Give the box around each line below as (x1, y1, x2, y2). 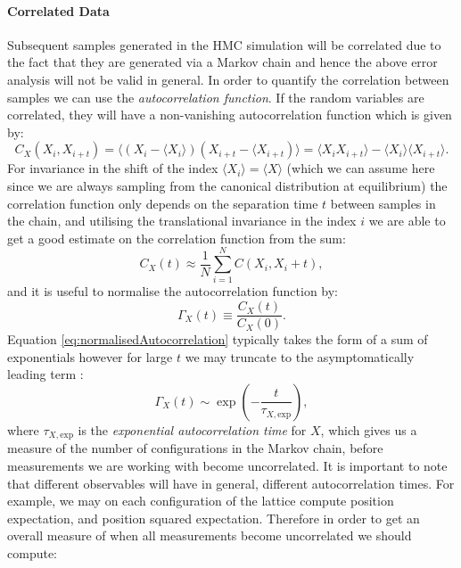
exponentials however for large (7, 347, 173, 366)
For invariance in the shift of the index (7, 159, 218, 177)
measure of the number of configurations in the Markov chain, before (7, 439, 383, 457)
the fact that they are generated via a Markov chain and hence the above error (7, 53, 438, 71)
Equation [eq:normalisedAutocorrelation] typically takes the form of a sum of (7, 330, 428, 349)
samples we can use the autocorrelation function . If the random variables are (7, 87, 424, 106)
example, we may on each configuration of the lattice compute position (7, 491, 394, 510)
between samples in (330, 193, 436, 212)
